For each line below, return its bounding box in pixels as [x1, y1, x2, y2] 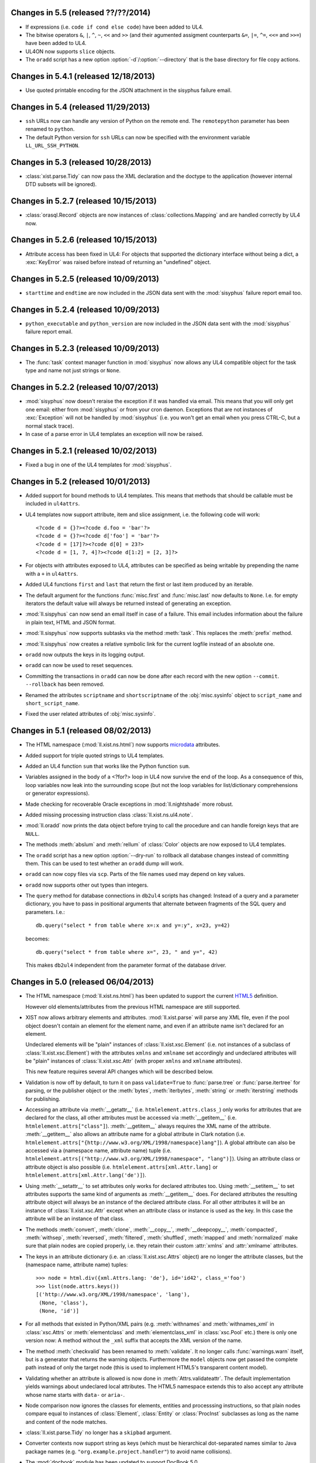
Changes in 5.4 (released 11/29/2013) [11, 102, 150, 112]
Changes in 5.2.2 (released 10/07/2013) [11, 382, 159, 392]
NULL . [25, 830, 40, 837]
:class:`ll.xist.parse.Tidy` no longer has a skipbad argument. [25, 1429, 172, 1436]
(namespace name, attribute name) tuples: [25, 1261, 128, 1268]
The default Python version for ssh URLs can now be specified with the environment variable [25, 133, 250, 140]
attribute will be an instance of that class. [25, 1215, 125, 1222]
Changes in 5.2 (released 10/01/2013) [11, 476, 150, 486]
